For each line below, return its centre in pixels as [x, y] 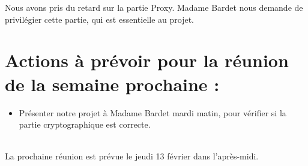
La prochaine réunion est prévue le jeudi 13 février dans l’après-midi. [132, 156]
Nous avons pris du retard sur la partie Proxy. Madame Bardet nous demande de [154, 7]
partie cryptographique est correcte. [85, 124]
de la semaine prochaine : [112, 84]
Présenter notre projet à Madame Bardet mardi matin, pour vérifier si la [152, 112]
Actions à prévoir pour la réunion [147, 60]
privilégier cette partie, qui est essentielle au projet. [99, 19]
